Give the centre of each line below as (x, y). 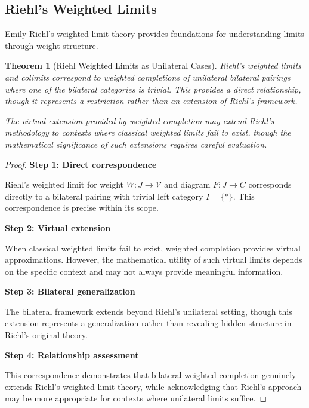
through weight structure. (52, 45)
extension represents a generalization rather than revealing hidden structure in (148, 323)
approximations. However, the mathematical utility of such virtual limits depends (154, 260)
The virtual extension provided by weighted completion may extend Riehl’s (140, 120)
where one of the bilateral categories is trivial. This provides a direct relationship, (153, 89)
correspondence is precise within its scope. (82, 208)
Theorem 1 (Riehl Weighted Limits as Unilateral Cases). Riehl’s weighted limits (153, 65)
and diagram (187, 184)
